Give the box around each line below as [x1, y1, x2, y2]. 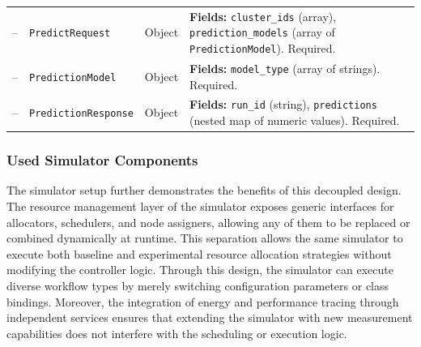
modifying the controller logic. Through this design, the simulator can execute [6, 261, 393, 278]
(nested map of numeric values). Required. [189, 112, 400, 129]
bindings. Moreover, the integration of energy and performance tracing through [6, 293, 399, 310]
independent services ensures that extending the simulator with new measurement [6, 309, 413, 326]
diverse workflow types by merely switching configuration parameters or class [6, 277, 389, 293]
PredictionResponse [29, 108, 134, 120]
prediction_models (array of [189, 24, 335, 41]
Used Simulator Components [6, 150, 198, 170]
